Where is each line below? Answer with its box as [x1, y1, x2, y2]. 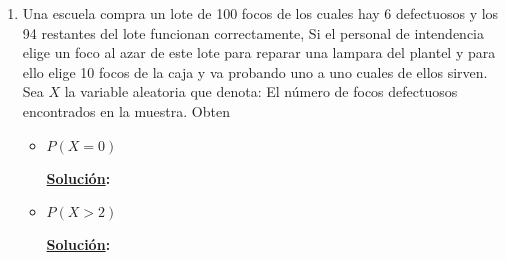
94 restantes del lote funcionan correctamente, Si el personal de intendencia [22, 22, 484, 43]
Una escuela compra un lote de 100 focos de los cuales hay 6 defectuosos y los [22, 3, 499, 23]
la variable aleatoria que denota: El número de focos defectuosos [64, 81, 458, 102]
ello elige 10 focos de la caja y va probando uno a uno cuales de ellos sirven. [22, 61, 488, 82]
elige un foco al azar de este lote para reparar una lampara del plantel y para [22, 42, 496, 63]
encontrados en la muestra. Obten [22, 100, 230, 121]
